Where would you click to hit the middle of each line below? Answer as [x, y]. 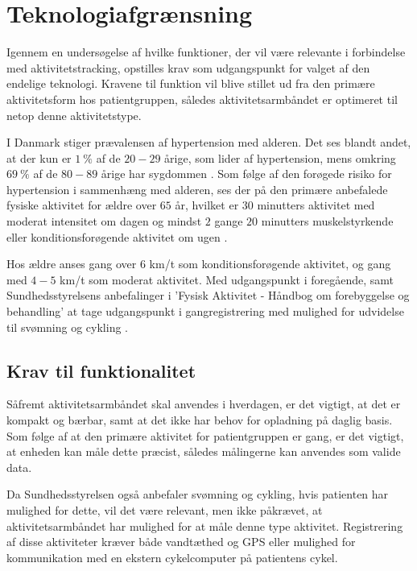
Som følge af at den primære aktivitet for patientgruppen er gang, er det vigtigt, [205, 435]
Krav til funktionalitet [101, 370]
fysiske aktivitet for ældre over [82, 205]
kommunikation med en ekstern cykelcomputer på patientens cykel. [172, 557]
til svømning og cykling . [67, 327]
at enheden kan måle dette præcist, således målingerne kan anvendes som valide [204, 451]
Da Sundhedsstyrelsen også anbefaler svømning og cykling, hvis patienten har [198, 494]
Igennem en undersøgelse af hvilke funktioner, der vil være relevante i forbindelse [206, 52]
